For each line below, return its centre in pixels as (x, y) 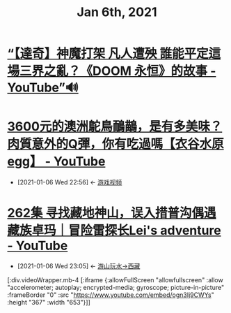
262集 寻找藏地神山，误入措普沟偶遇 (112, 213)
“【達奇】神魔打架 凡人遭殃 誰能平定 (108, 54)
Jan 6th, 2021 (117, 12)
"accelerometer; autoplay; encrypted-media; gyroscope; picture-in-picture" (116, 288)
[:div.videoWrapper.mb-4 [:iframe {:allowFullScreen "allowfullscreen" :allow (115, 280)
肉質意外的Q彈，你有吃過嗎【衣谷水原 (115, 144)
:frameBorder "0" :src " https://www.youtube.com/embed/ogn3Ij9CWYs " (111, 295)
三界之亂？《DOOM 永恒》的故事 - (118, 71)
